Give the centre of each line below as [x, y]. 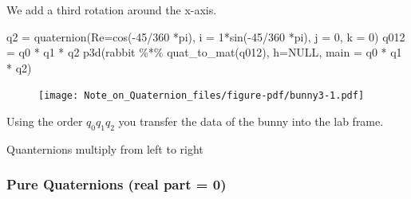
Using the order [45, 121]
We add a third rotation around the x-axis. [112, 10]
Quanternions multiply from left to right [105, 148]
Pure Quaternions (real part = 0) [117, 184]
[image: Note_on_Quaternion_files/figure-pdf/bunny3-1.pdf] [202, 96]
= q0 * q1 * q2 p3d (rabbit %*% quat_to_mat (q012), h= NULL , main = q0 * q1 [204, 52]
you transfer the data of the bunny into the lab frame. [251, 121]
